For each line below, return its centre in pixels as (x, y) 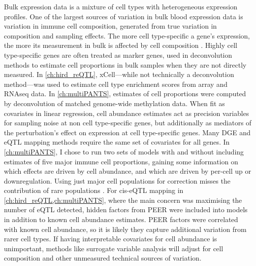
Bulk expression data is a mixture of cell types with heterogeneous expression (121, 6)
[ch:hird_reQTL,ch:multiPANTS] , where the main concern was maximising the (123, 200)
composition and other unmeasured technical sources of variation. (103, 258)
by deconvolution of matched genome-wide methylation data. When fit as (114, 103)
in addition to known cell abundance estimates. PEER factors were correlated (121, 219)
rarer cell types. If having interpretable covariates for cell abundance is (111, 239)
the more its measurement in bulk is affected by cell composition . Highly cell (121, 45)
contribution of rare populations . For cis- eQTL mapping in (94, 190)
